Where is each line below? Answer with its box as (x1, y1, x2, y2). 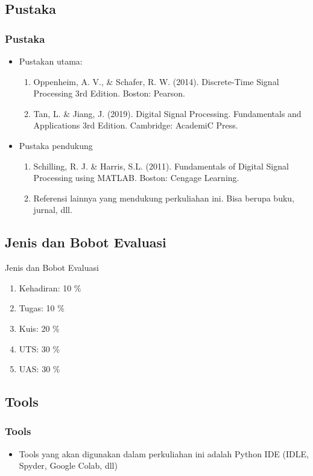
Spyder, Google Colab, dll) (19, 459, 118, 472)
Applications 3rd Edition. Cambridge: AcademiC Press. (33, 119, 238, 132)
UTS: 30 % (19, 342, 60, 355)
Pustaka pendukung (19, 139, 93, 151)
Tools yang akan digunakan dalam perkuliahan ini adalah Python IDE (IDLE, (19, 447, 309, 460)
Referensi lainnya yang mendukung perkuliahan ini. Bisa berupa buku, (33, 191, 295, 204)
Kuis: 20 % (19, 322, 60, 334)
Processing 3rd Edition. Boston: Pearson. (33, 87, 185, 100)
